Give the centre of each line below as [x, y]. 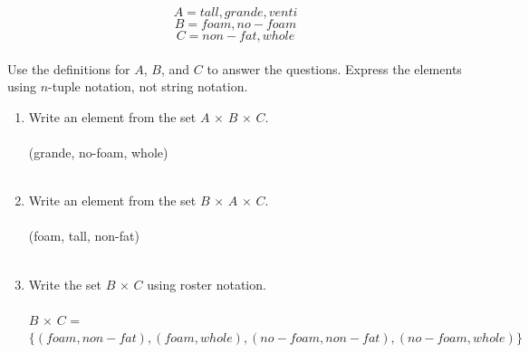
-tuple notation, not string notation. [148, 86]
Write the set [65, 284]
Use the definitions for [69, 68]
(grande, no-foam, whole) [98, 152]
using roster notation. [207, 284]
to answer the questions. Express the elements [334, 68]
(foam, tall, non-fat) [84, 236]
